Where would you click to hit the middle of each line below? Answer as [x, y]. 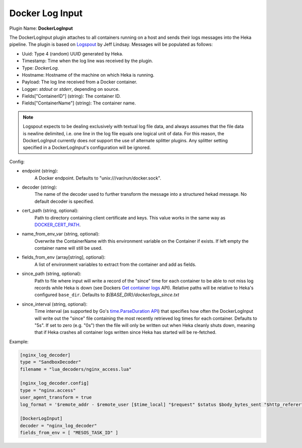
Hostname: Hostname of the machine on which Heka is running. [88, 75]
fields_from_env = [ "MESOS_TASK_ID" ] [69, 433]
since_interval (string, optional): [55, 304]
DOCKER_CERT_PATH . [58, 225]
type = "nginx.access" [48, 390]
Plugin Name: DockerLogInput [41, 28]
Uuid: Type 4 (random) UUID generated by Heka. [72, 53]
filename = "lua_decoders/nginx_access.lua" [76, 369]
